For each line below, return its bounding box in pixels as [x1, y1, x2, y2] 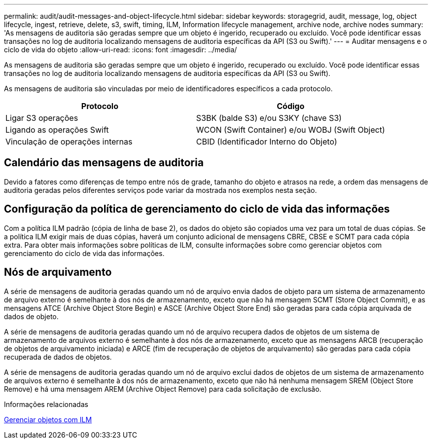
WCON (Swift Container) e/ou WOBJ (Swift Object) [196, 125, 385, 135]
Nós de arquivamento [4, 266, 112, 279]
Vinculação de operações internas [5, 137, 133, 147]
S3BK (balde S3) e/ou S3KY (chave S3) [196, 113, 342, 123]
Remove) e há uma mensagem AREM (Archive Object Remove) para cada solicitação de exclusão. [4, 384, 322, 393]
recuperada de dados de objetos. [4, 352, 112, 361]
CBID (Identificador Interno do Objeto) [196, 137, 337, 147]
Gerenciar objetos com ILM [4, 415, 92, 424]
